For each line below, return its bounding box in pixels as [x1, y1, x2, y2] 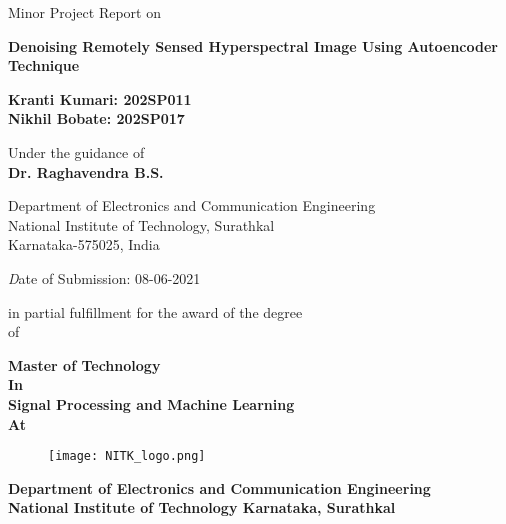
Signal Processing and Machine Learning [8, 393, 295, 414]
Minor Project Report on [8, 2, 161, 22]
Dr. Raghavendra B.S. [8, 161, 164, 182]
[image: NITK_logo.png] [48, 449, 206, 464]
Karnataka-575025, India [8, 234, 160, 255]
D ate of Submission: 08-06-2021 [8, 267, 201, 288]
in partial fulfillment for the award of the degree [8, 301, 303, 322]
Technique [8, 55, 80, 76]
